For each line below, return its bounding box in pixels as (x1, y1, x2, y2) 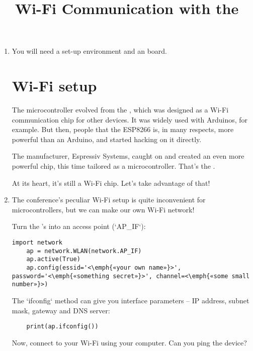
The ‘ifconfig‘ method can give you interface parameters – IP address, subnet (12, 295, 249, 305)
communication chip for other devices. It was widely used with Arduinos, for (12, 114, 248, 125)
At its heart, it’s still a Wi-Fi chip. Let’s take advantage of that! (12, 177, 210, 188)
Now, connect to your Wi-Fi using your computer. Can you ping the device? (12, 337, 247, 347)
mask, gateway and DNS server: (12, 305, 110, 315)
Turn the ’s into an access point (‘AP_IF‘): (12, 221, 146, 231)
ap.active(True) (26, 256, 80, 263)
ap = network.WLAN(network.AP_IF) (26, 247, 142, 255)
